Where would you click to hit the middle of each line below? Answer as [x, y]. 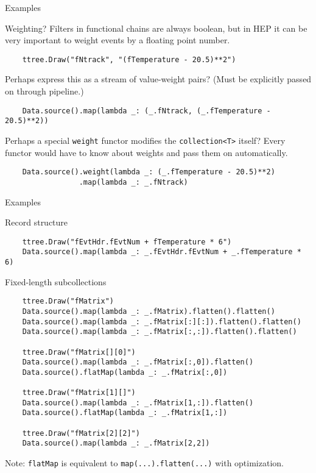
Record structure [37, 222]
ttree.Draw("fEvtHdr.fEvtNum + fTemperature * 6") [127, 242]
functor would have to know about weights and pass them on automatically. [146, 152]
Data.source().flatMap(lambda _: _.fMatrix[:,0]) [125, 372]
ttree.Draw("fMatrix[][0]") [79, 352]
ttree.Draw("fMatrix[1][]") [79, 393]
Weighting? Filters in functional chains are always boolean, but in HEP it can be [156, 28]
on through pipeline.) [44, 91]
